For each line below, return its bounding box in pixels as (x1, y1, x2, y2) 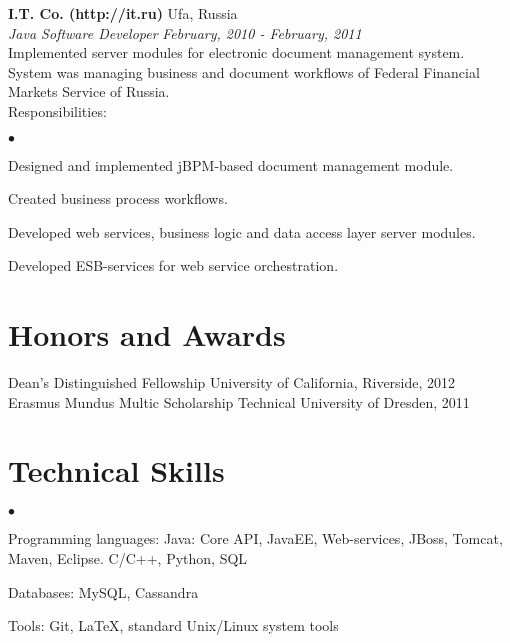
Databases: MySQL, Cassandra (8, 581, 199, 602)
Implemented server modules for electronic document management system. (8, 42, 465, 63)
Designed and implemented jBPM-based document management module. (8, 154, 454, 175)
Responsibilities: (8, 100, 107, 121)
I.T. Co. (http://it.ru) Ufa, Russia (8, 3, 238, 23)
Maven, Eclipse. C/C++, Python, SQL (8, 547, 248, 568)
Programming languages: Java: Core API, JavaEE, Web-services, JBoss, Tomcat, (8, 528, 503, 549)
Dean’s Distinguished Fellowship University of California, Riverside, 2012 (8, 372, 456, 393)
